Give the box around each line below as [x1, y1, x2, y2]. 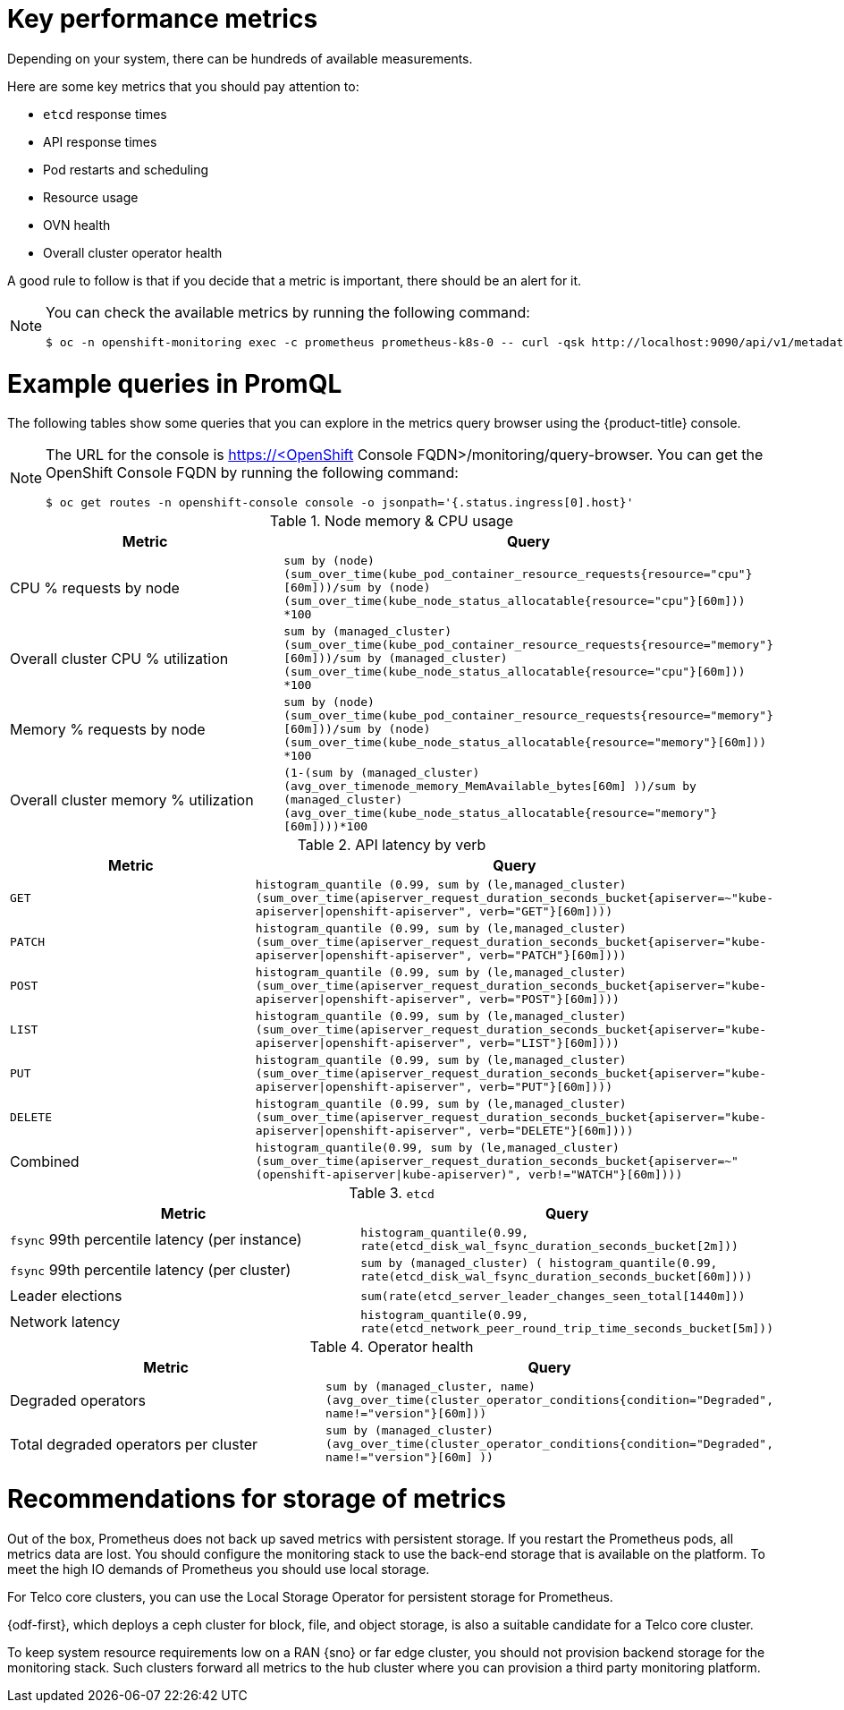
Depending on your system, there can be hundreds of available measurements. [7, 50, 473, 66]
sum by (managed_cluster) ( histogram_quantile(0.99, [360, 1256, 718, 1271]
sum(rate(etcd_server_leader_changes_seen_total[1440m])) [360, 1289, 746, 1303]
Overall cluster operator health [43, 244, 223, 260]
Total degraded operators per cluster [10, 1434, 258, 1453]
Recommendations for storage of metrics [7, 1484, 506, 1514]
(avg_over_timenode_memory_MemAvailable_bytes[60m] [283, 779, 627, 794]
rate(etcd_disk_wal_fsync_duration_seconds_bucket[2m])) [360, 1239, 738, 1254]
